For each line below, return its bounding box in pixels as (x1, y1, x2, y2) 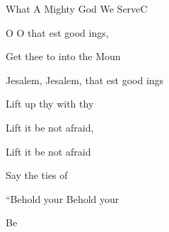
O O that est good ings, (6, 25, 109, 40)
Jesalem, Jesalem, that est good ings (6, 72, 164, 87)
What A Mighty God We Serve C (6, 1, 148, 16)
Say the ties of (6, 168, 68, 182)
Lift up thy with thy (6, 96, 94, 111)
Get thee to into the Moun (6, 49, 121, 64)
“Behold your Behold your (6, 191, 120, 206)
